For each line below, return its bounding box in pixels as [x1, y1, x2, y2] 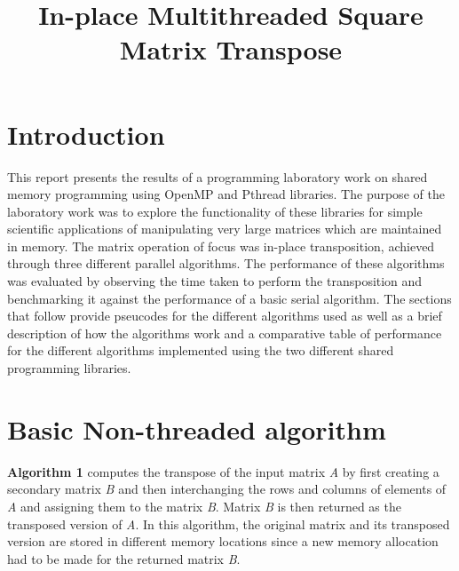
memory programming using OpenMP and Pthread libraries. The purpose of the [7, 185, 445, 203]
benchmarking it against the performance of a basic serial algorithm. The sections [7, 289, 452, 307]
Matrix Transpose [119, 31, 343, 67]
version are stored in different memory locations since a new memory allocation [7, 532, 439, 551]
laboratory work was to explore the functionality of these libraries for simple [7, 202, 423, 220]
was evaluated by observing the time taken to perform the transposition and [7, 272, 423, 290]
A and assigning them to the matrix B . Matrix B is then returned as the [7, 496, 401, 515]
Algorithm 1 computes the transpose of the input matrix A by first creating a [7, 462, 439, 480]
